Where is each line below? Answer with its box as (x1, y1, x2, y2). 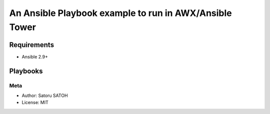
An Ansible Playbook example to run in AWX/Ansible (9, 7, 232, 18)
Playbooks (9, 66, 43, 75)
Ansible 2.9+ (21, 53, 48, 59)
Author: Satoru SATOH (21, 92, 68, 98)
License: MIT (21, 99, 48, 105)
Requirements (9, 40, 54, 49)
